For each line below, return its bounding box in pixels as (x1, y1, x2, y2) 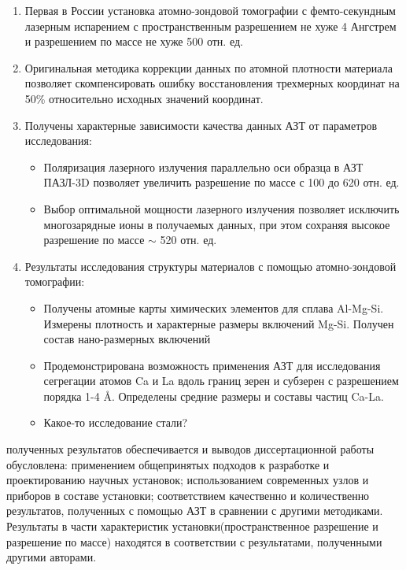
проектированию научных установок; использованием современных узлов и (6, 472, 369, 488)
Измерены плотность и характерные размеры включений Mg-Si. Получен (43, 315, 394, 331)
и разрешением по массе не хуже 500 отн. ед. (24, 33, 243, 50)
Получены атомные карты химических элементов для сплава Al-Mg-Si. (43, 299, 384, 316)
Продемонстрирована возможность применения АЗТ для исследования (43, 357, 381, 373)
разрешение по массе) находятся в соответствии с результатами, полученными (6, 533, 382, 550)
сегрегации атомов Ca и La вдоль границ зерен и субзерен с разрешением (43, 372, 399, 389)
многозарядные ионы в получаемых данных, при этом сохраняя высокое (43, 216, 390, 232)
